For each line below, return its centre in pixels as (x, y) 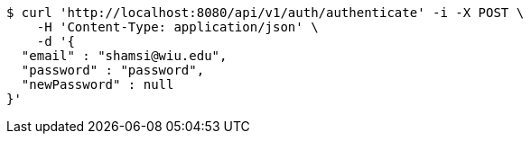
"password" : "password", (113, 70)
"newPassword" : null (98, 84)
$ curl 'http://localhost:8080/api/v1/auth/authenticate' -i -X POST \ (265, 13)
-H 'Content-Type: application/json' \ (177, 27)
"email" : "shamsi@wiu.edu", (124, 56)
